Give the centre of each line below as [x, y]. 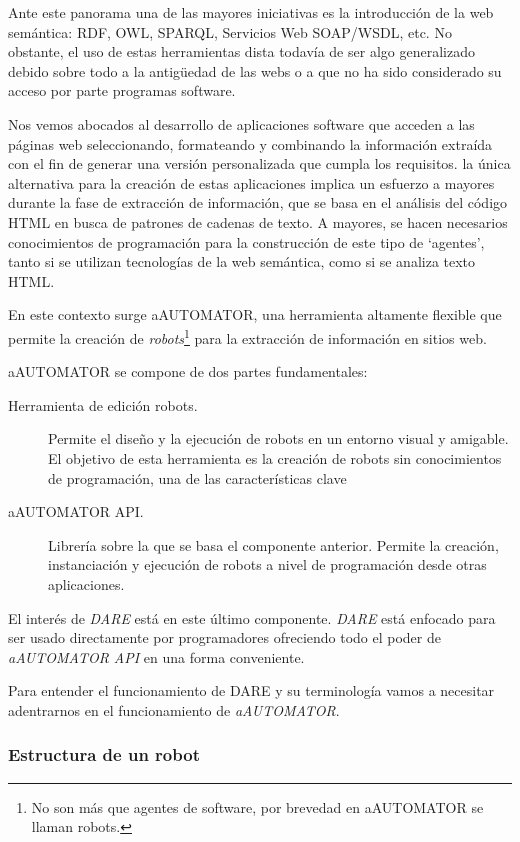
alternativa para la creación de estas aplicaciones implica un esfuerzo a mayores [251, 182]
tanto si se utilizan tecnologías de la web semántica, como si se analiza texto [242, 261]
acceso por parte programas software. [122, 90]
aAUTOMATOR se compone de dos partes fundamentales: [188, 371]
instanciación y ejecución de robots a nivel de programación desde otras [267, 564]
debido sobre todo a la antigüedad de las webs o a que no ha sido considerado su [255, 70]
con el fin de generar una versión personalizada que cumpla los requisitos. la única [259, 163]
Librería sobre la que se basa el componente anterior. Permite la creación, [273, 544]
